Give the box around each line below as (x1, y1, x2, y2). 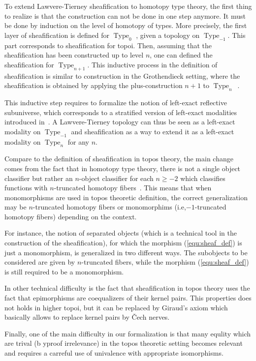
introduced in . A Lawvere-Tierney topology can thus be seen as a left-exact (4, 117, 235, 127)
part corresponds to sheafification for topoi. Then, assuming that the (4, 40, 212, 50)
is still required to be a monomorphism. (4, 266, 124, 276)
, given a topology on (136, 30, 200, 40)
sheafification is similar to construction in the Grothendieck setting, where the (4, 70, 240, 81)
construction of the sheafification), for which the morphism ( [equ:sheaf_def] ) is (4, 238, 242, 248)
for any (67, 136, 89, 147)
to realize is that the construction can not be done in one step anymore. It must (4, 10, 246, 21)
